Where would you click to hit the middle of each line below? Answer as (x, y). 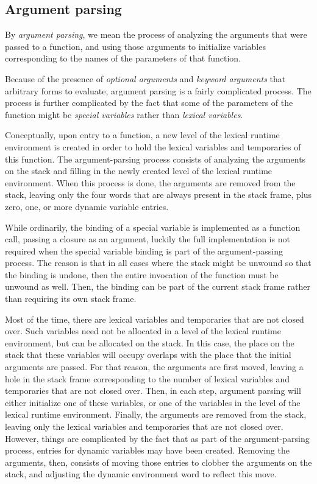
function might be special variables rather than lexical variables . (124, 114)
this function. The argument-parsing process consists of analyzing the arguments (155, 159)
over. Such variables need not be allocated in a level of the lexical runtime (143, 331)
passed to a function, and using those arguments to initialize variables (135, 46)
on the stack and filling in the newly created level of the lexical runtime (139, 171)
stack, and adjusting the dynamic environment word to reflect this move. (141, 474)
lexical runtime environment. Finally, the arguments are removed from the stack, (156, 414)
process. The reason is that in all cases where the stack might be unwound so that (158, 263)
